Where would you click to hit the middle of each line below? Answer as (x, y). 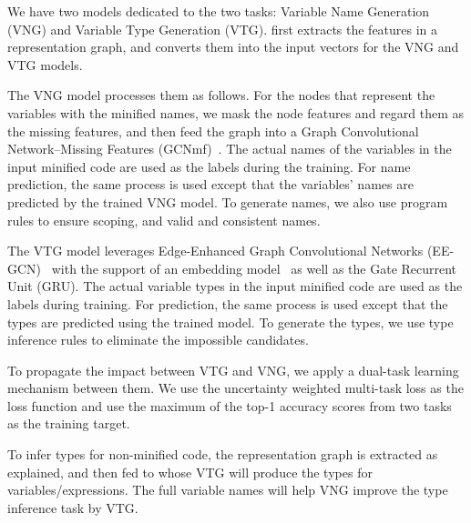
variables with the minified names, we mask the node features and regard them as (236, 112)
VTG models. (45, 64)
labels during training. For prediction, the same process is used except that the (228, 303)
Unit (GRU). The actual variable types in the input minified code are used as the (235, 286)
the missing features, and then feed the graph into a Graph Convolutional (213, 131)
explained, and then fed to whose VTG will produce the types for (190, 472)
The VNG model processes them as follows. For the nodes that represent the (221, 95)
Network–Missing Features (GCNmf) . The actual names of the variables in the (230, 149)
